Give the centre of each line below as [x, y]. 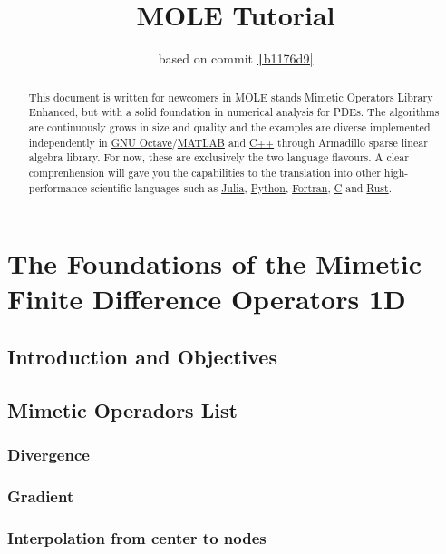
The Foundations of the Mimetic [215, 263]
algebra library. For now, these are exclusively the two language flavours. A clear [218, 157]
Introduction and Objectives [142, 356]
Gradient [41, 496]
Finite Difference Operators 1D [207, 299]
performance [58, 187]
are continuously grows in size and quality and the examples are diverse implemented [229, 126]
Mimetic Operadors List [122, 409]
